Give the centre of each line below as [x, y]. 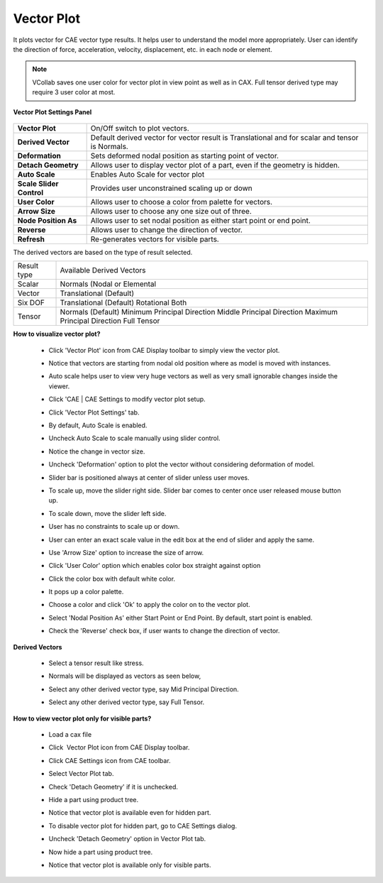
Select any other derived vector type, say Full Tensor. [127, 702]
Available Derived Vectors [103, 270]
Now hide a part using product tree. [101, 852]
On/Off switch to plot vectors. [140, 128]
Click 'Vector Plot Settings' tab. [94, 412]
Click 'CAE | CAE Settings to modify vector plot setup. [127, 399]
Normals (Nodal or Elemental [108, 284]
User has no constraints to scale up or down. [114, 527]
